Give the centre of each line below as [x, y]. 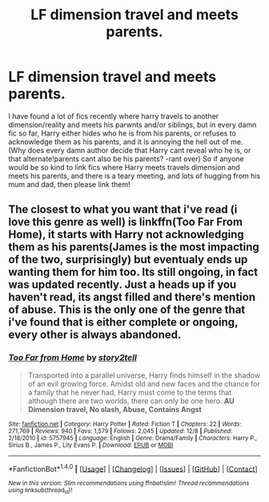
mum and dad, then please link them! [69, 184]
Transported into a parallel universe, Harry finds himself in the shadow [144, 375]
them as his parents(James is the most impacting [134, 247]
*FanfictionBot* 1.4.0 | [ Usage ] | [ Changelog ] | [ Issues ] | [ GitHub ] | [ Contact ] [133, 468]
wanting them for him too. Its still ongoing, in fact [133, 272]
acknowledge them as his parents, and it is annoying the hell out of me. [126, 141]
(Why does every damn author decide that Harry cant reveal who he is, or [130, 150]
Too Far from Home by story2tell [73, 358]
